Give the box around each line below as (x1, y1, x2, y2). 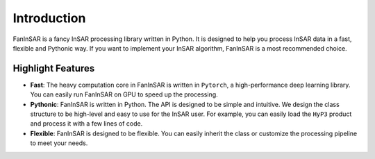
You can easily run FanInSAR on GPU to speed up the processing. (30, 90, 218, 99)
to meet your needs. (30, 139, 88, 147)
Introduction (12, 10, 86, 26)
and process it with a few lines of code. (30, 119, 143, 128)
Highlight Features (12, 62, 95, 74)
